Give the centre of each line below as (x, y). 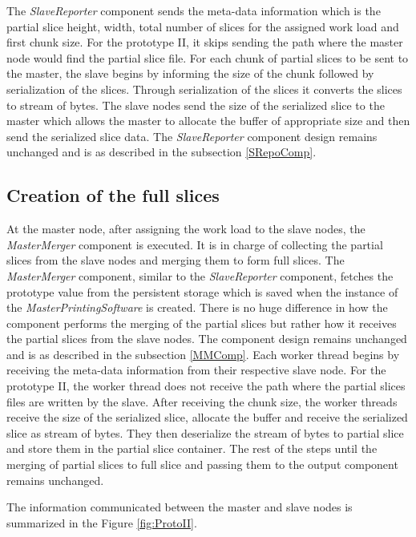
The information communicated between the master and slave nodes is (180, 507)
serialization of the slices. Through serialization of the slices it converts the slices (204, 89)
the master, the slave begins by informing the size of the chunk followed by (190, 73)
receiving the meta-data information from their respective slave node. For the (196, 370)
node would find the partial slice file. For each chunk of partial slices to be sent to (208, 57)
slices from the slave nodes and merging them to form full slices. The (176, 260)
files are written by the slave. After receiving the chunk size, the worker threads (202, 401)
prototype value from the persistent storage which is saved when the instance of (202, 291)
